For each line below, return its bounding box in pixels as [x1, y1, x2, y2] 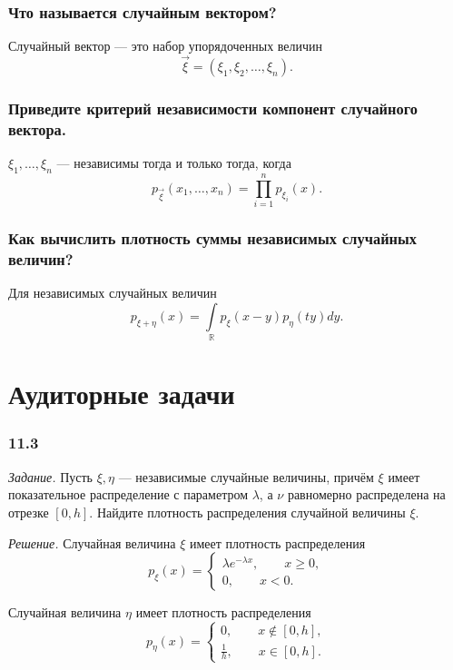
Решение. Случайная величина [8, 533, 176, 552]
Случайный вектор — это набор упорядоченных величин [8, 36, 323, 55]
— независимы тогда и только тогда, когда [56, 153, 291, 172]
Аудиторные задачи [8, 375, 235, 412]
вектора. [8, 117, 67, 140]
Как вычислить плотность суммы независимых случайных [8, 227, 417, 250]
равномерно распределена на [287, 485, 446, 504]
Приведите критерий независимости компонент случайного [8, 96, 418, 119]
